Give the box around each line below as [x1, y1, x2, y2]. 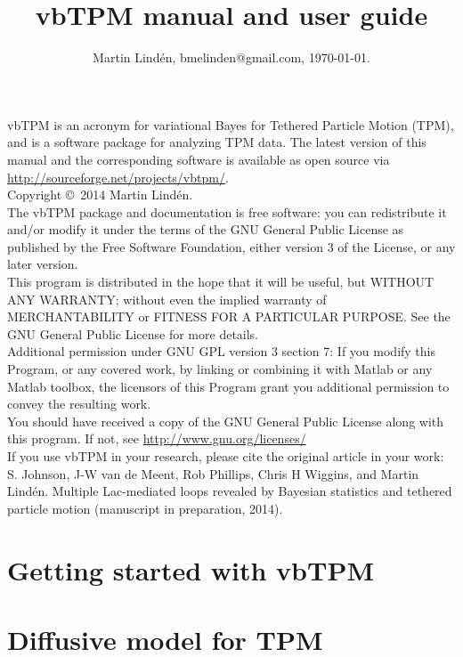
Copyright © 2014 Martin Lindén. [7, 185, 193, 204]
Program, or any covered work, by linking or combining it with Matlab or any [7, 360, 433, 378]
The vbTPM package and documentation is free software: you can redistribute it [7, 202, 447, 221]
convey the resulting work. [7, 394, 151, 413]
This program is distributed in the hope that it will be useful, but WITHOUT [7, 272, 435, 291]
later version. [7, 255, 78, 273]
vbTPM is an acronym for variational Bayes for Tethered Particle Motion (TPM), [7, 115, 454, 134]
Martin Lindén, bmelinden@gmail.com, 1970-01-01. [93, 48, 370, 67]
